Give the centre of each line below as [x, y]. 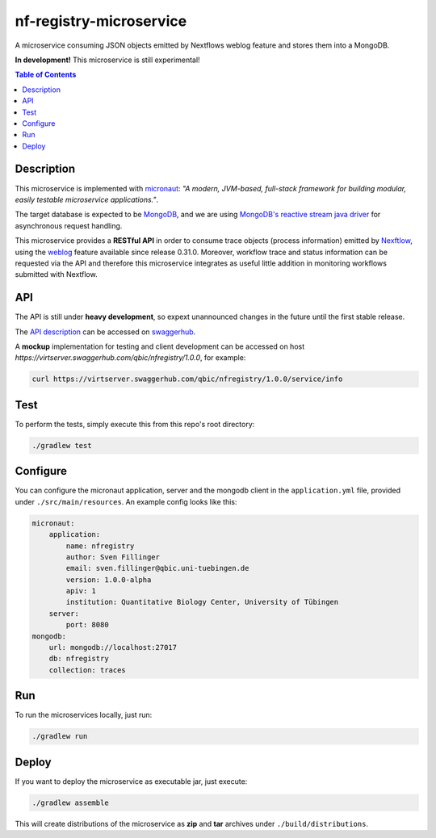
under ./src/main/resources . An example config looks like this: [126, 501]
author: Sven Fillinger [113, 557]
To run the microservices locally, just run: [84, 715]
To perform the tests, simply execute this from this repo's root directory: [135, 424]
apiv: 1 [81, 591]
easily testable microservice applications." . [87, 199]
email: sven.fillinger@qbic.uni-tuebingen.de [157, 568]
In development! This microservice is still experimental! [108, 60]
